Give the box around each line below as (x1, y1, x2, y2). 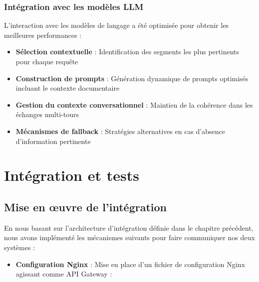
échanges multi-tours (15, 109, 79, 120)
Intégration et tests (4, 165, 139, 185)
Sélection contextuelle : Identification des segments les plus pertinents (15, 46, 240, 57)
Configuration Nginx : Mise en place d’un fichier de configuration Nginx (15, 259, 245, 269)
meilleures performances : (4, 29, 82, 40)
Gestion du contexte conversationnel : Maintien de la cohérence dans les (15, 99, 253, 110)
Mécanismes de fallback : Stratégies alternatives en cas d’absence (15, 126, 225, 136)
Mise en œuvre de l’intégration (4, 199, 167, 214)
